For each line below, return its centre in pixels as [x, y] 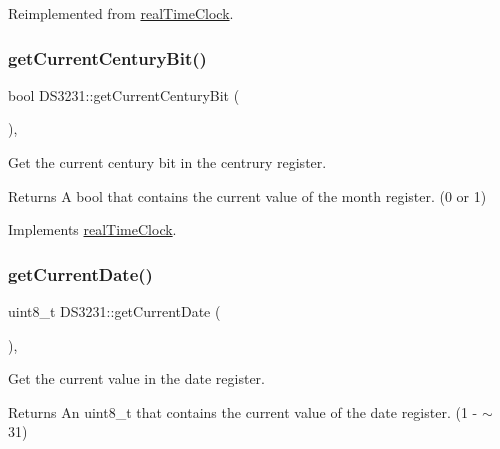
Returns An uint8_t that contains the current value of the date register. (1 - [243, 411]
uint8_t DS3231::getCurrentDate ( [114, 311]
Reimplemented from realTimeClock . [121, 13]
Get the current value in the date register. [136, 378]
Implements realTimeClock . [92, 229]
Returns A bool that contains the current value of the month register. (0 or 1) [247, 195]
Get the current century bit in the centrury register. [167, 162]
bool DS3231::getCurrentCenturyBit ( [124, 94]
